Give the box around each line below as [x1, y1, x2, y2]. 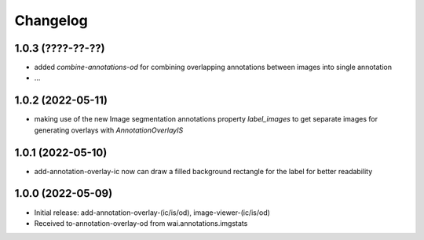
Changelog [14, 12, 88, 29]
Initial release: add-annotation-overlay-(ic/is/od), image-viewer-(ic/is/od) [34, 208, 271, 217]
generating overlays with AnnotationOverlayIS [34, 125, 184, 135]
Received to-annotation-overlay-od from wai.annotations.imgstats [34, 218, 248, 227]
